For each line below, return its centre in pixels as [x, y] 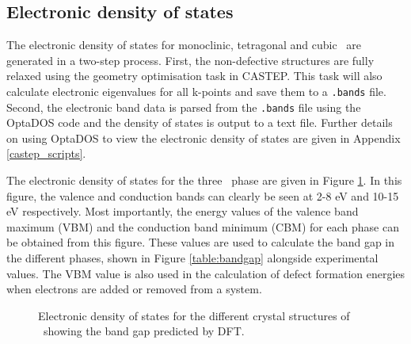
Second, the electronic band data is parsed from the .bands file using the [184, 107]
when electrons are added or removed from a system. [134, 289]
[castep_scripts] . [46, 153]
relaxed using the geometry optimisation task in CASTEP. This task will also [194, 76]
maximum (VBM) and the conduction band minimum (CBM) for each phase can [203, 226]
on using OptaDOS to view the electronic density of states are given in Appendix [204, 138]
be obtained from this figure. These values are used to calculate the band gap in [201, 242]
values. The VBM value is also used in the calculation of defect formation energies [206, 273]
